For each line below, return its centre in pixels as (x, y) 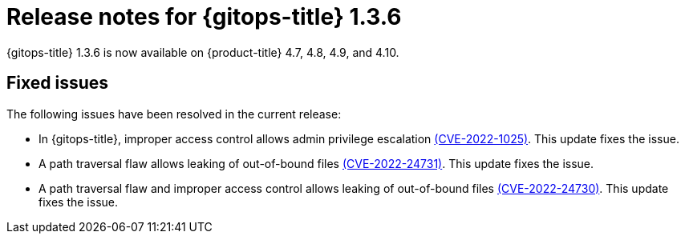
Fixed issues (58, 83)
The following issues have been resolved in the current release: (174, 114)
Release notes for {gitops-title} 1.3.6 (204, 17)
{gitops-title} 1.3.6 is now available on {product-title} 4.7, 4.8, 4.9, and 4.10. (203, 52)
